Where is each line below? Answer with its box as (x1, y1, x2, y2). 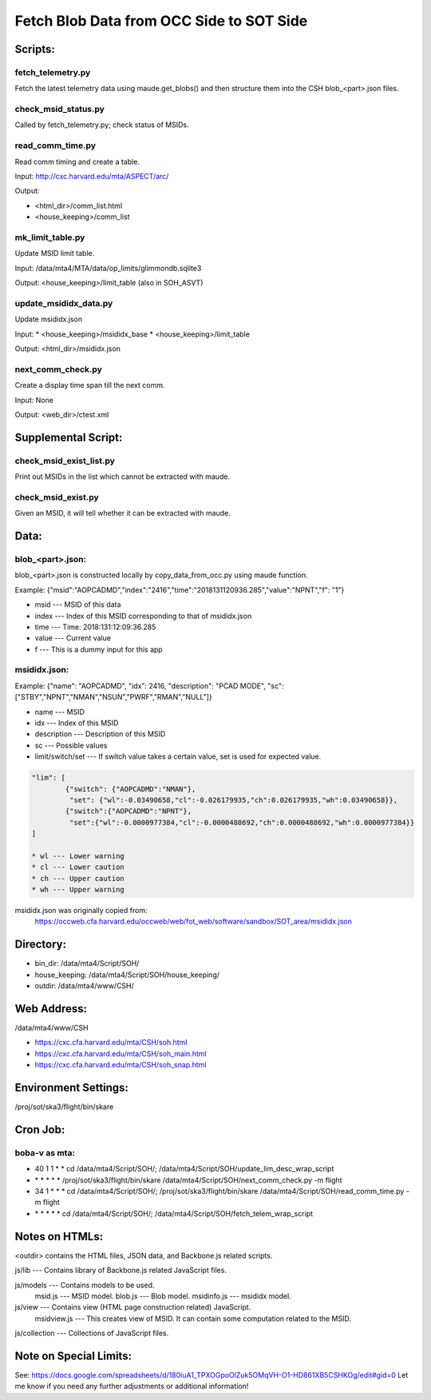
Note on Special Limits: (14, 1349, 132, 1362)
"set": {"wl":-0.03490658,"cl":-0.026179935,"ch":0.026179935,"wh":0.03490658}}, (69, 796, 398, 804)
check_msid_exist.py (14, 492, 99, 503)
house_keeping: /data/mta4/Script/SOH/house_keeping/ (34, 970, 219, 979)
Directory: (14, 938, 67, 951)
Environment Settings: (14, 1081, 129, 1095)
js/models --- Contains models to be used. (14, 1280, 155, 1290)
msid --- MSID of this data (34, 600, 121, 609)
